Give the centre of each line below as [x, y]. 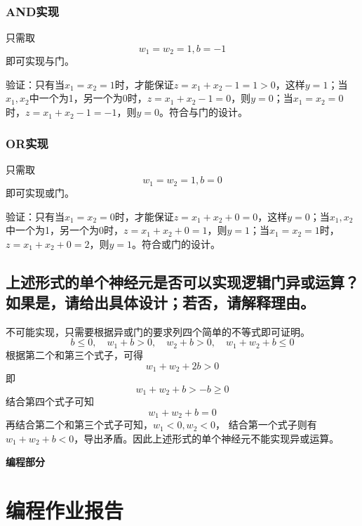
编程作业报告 [65, 510]
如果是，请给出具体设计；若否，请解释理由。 [160, 302]
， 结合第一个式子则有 [266, 425]
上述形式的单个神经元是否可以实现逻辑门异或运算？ [182, 281]
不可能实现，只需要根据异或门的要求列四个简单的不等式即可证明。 [158, 331]
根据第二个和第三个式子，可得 [74, 354]
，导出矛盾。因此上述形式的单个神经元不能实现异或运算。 [207, 438]
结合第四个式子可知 [50, 401]
